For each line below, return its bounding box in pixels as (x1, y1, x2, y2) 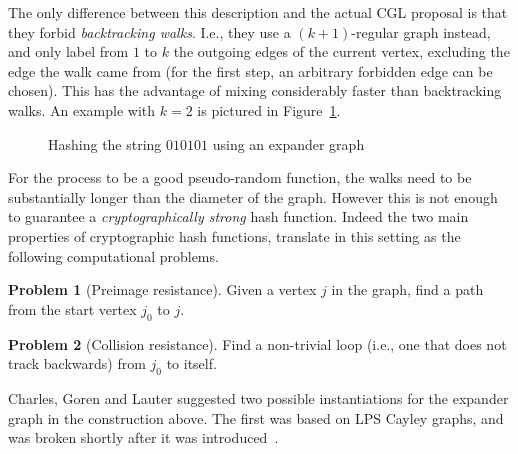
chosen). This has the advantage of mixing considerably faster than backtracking (8, 80, 502, 101)
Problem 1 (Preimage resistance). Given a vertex (8, 279, 317, 300)
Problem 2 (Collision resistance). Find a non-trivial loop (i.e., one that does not (8, 333, 507, 354)
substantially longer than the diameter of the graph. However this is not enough (8, 186, 498, 207)
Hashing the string (48, 133, 162, 154)
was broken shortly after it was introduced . (8, 427, 279, 448)
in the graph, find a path (331, 279, 484, 300)
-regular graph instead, (351, 21, 491, 42)
